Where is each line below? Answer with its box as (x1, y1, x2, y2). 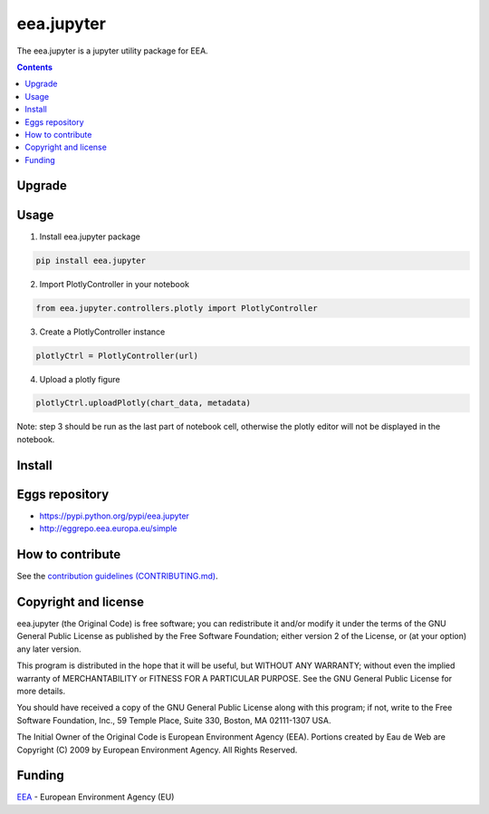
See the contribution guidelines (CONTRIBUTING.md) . (16, 571, 218, 582)
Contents (16, 62, 53, 73)
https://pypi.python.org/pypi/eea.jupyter (39, 510, 190, 521)
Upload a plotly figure (39, 373, 120, 384)
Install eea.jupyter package (39, 231, 140, 242)
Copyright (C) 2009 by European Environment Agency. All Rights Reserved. (16, 744, 298, 755)
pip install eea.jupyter (35, 255, 147, 266)
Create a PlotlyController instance (39, 326, 166, 337)
